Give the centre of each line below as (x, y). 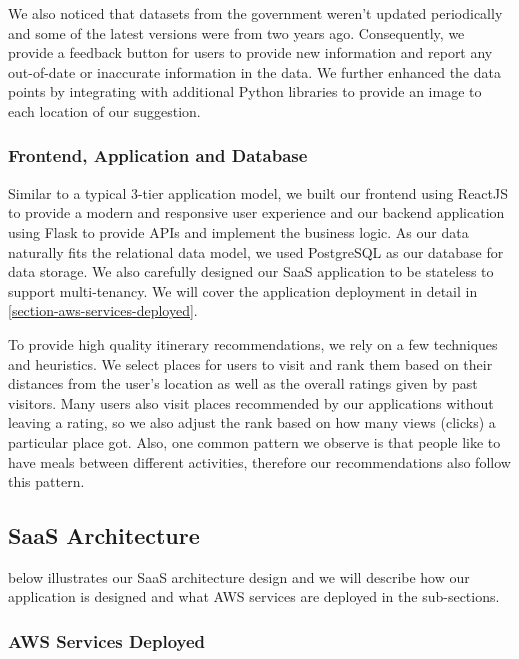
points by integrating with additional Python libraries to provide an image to (245, 91)
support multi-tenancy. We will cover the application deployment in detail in (243, 290)
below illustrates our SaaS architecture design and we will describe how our (239, 576)
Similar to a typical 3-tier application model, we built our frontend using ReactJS (258, 192)
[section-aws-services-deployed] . (103, 310)
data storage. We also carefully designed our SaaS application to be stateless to (251, 271)
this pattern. (46, 481)
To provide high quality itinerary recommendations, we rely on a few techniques (253, 343)
